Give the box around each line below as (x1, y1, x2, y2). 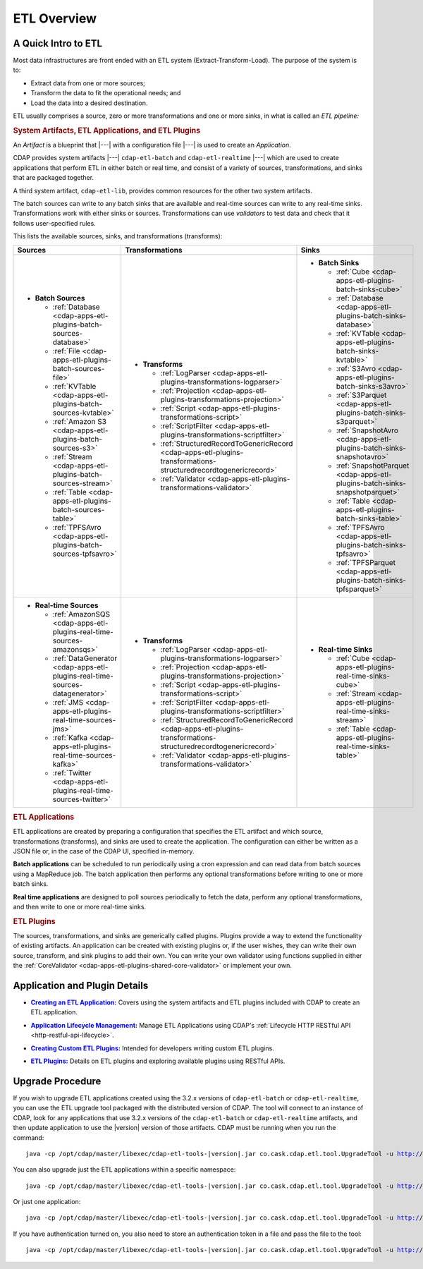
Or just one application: (13, 1198, 81, 1206)
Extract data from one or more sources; (30, 78, 146, 87)
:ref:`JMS (52, 697, 84, 707)
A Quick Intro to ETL (13, 37, 102, 49)
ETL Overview (13, 11, 97, 26)
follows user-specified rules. (13, 219, 97, 227)
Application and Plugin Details (13, 980, 149, 991)
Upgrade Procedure (13, 1075, 102, 1087)
